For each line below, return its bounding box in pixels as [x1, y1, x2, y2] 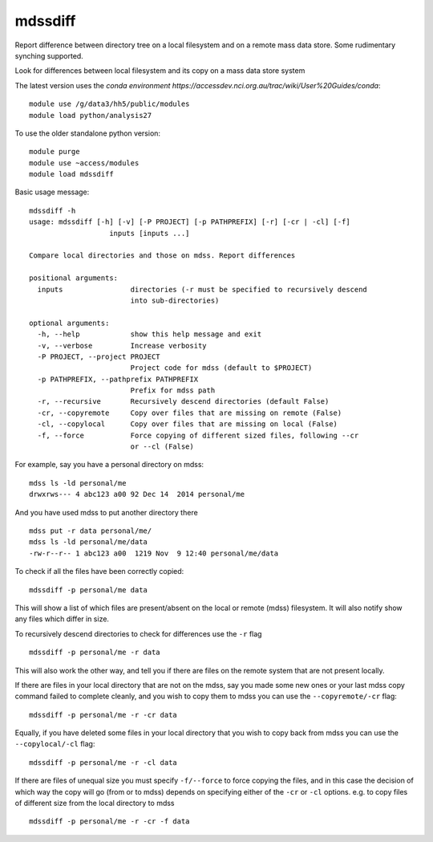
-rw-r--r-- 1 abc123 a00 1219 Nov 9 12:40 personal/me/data [29, 548, 279, 558]
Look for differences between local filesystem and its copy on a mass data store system [14, 66, 306, 75]
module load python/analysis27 [29, 111, 152, 120]
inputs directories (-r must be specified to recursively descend [37, 285, 368, 294]
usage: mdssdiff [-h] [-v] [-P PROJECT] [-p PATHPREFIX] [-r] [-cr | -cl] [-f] [29, 218, 350, 226]
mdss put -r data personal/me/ [29, 527, 152, 535]
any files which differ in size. [14, 614, 110, 624]
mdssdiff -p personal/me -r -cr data [29, 710, 178, 719]
